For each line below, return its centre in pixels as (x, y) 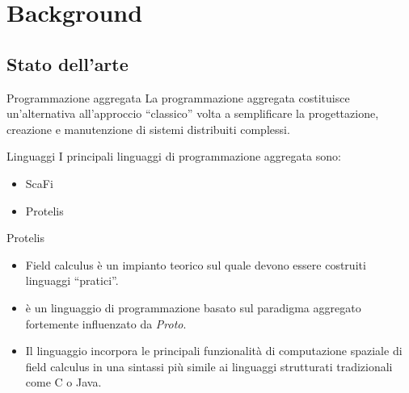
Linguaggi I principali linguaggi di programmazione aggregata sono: (174, 156)
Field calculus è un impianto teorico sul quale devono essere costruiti (196, 264)
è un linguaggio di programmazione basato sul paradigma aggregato (193, 307)
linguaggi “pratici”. (72, 280)
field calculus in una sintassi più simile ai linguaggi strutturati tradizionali (209, 366)
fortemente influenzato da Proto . (106, 323)
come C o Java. (63, 382)
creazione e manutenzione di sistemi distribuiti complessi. (148, 129)
